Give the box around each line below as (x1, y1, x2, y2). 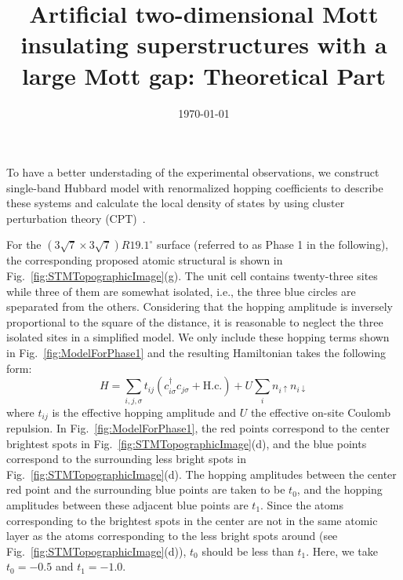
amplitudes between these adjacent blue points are (6, 496, 249, 513)
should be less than (201, 542, 294, 559)
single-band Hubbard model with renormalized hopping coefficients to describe (6, 179, 383, 195)
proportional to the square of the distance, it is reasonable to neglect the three (6, 313, 383, 330)
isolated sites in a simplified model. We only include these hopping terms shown (6, 329, 390, 345)
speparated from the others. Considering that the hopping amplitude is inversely (6, 298, 393, 315)
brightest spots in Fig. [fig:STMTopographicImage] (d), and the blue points (6, 435, 367, 451)
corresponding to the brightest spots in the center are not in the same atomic (6, 512, 378, 528)
